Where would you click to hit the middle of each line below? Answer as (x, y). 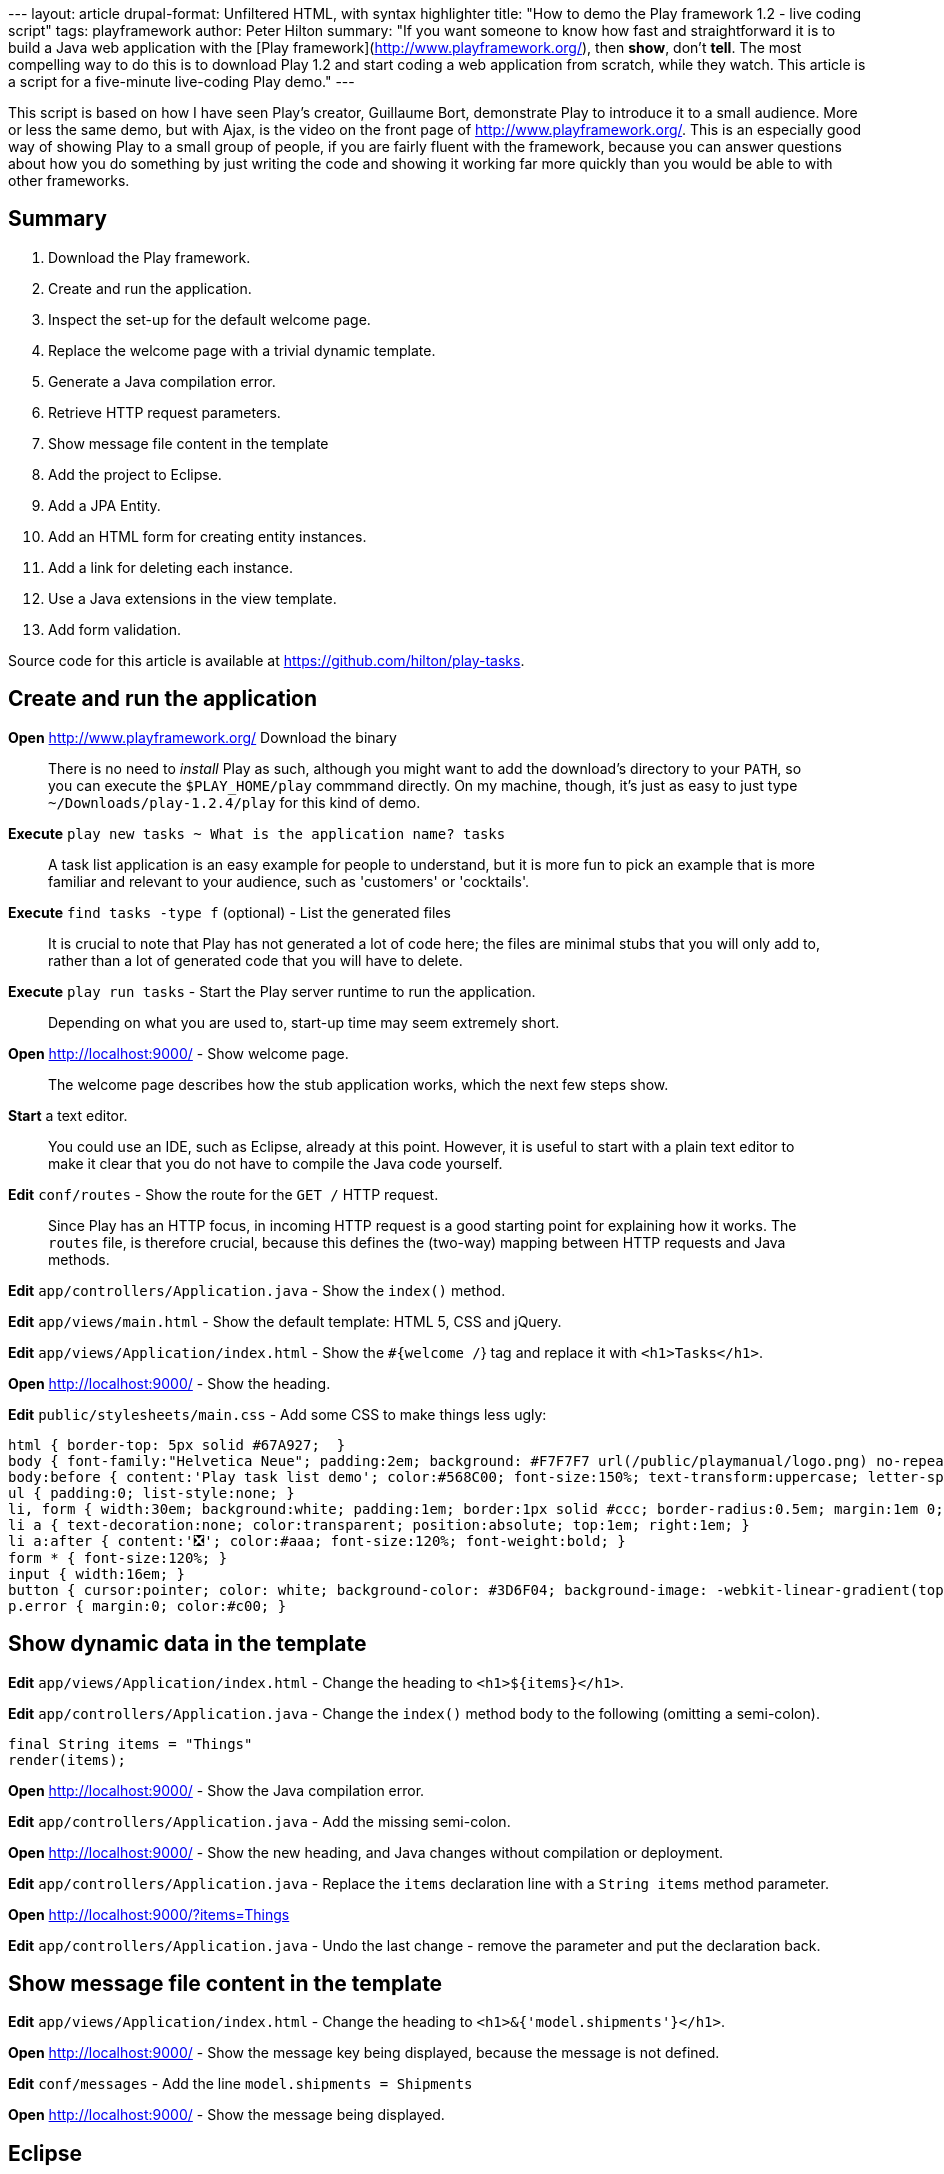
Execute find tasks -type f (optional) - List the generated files (229, 912)
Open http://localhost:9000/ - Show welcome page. (178, 1053)
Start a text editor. (68, 1115)
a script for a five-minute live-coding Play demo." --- (181, 81)
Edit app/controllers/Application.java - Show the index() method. (257, 1290)
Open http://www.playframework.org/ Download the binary (202, 737)
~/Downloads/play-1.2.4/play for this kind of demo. (234, 802)
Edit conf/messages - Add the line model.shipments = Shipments (240, 2084)
